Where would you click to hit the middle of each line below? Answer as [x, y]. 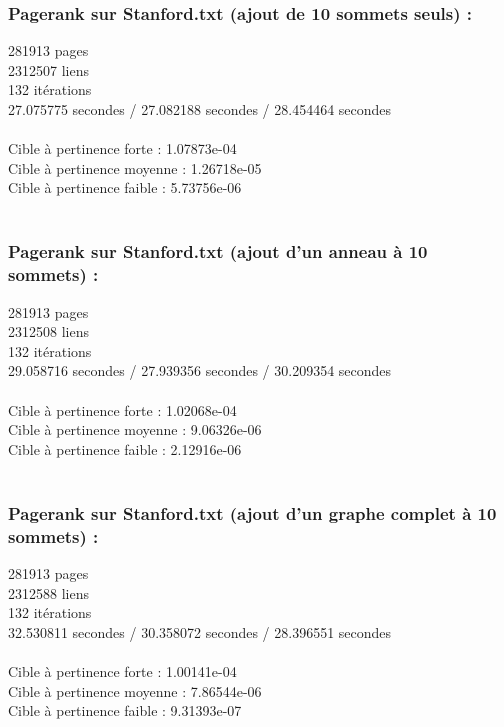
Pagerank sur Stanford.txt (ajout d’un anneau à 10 [218, 251]
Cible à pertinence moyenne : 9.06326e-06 [135, 429]
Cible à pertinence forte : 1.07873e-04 [122, 148]
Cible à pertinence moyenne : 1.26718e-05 [135, 167]
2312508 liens [48, 331]
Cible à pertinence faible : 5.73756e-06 [125, 187]
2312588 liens [48, 592]
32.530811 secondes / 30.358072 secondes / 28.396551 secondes [200, 631]
